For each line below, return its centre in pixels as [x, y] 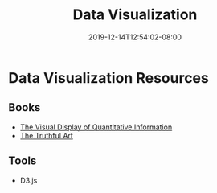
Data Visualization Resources [108, 78]
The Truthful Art [47, 135]
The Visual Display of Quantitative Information [96, 127]
